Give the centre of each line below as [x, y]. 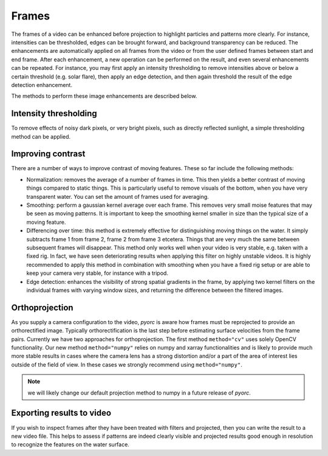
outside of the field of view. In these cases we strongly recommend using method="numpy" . [127, 364]
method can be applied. [41, 136]
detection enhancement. [42, 85]
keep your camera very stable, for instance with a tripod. [97, 273]
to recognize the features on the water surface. [70, 444]
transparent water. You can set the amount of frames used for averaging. [118, 196]
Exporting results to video [61, 413]
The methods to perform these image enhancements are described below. [104, 96]
